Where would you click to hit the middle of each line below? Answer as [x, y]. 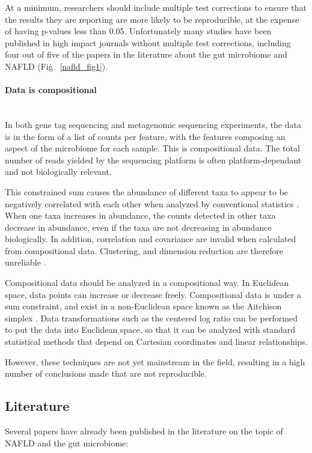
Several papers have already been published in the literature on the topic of [144, 431]
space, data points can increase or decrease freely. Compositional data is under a [153, 294]
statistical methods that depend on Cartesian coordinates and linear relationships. [156, 342]
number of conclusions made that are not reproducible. [106, 373]
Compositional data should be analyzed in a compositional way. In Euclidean [147, 283]
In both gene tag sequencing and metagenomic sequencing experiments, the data [153, 124]
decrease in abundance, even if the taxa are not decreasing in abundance [138, 227]
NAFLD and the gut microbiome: [67, 442]
